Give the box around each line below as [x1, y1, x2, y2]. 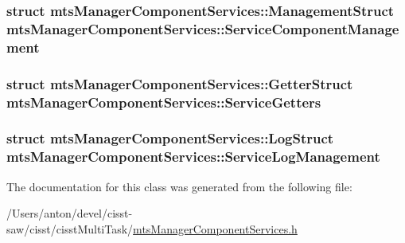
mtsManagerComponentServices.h [133, 220, 298, 237]
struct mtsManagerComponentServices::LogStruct [6, 128, 334, 148]
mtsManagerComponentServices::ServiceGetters [6, 92, 321, 112]
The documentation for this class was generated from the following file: [6, 178, 352, 194]
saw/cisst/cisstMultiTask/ [6, 220, 134, 237]
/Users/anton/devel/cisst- [6, 205, 133, 221]
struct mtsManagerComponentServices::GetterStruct [6, 73, 353, 93]
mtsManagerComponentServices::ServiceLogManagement [6, 147, 380, 167]
